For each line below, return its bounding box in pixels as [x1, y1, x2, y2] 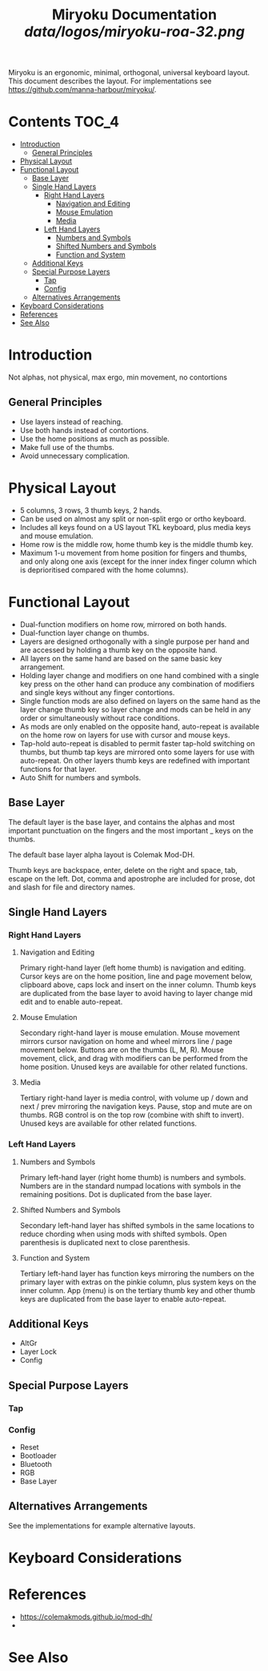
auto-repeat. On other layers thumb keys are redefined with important [19, 755, 250, 765]
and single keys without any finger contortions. [19, 687, 175, 697]
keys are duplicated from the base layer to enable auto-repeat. [19, 1294, 226, 1303]
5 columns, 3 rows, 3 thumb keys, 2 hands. [19, 505, 162, 515]
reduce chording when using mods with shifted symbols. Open [19, 1229, 227, 1239]
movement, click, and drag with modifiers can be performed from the [19, 1054, 248, 1063]
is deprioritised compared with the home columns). [19, 564, 189, 574]
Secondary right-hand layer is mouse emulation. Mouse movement [19, 1028, 240, 1038]
